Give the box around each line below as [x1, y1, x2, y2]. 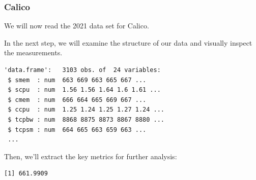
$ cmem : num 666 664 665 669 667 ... [8, 96, 147, 103]
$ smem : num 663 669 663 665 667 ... [8, 76, 147, 84]
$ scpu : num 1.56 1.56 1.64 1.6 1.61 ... [8, 86, 161, 94]
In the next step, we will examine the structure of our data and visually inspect [4, 37, 252, 48]
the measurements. [4, 47, 63, 58]
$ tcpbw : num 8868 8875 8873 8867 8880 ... [8, 116, 164, 123]
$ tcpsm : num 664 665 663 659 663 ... [8, 126, 147, 133]
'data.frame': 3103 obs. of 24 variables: [4, 66, 161, 74]
